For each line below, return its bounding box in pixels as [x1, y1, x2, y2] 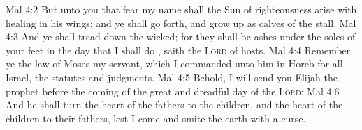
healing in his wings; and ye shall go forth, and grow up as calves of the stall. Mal [6, 15, 356, 30]
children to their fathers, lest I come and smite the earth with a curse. [6, 111, 306, 125]
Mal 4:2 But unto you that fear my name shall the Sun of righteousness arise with [6, 2, 357, 16]
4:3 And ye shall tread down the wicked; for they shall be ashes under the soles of [6, 29, 356, 44]
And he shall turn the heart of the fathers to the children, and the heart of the [6, 97, 343, 112]
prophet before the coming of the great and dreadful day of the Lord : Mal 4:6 [6, 83, 340, 98]
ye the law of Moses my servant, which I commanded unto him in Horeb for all [6, 56, 343, 71]
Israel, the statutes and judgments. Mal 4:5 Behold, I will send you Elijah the [6, 70, 338, 84]
